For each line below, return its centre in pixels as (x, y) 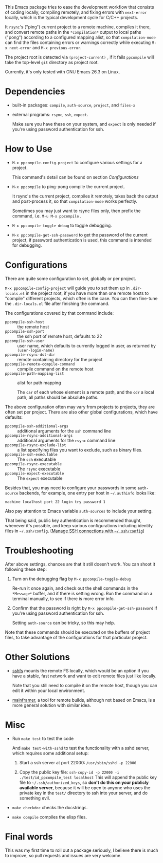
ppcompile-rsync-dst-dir (30, 355)
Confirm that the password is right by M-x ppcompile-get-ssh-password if (84, 608)
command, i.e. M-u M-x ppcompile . (47, 216)
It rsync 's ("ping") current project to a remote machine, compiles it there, (78, 27)
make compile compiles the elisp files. (49, 817)
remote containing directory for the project (60, 359)
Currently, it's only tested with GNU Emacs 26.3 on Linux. (63, 72)
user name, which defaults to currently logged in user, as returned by (87, 345)
